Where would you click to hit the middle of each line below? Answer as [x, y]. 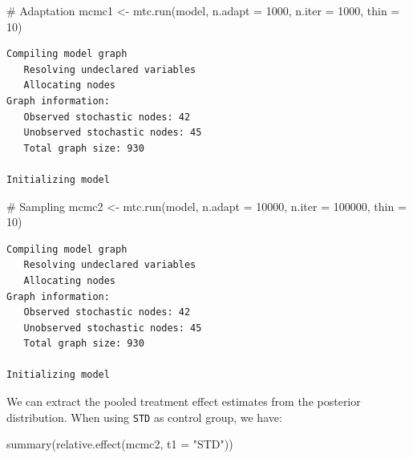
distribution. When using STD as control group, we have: [144, 417]
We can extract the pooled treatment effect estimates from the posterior [184, 401]
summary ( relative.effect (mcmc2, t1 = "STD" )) [120, 444]
